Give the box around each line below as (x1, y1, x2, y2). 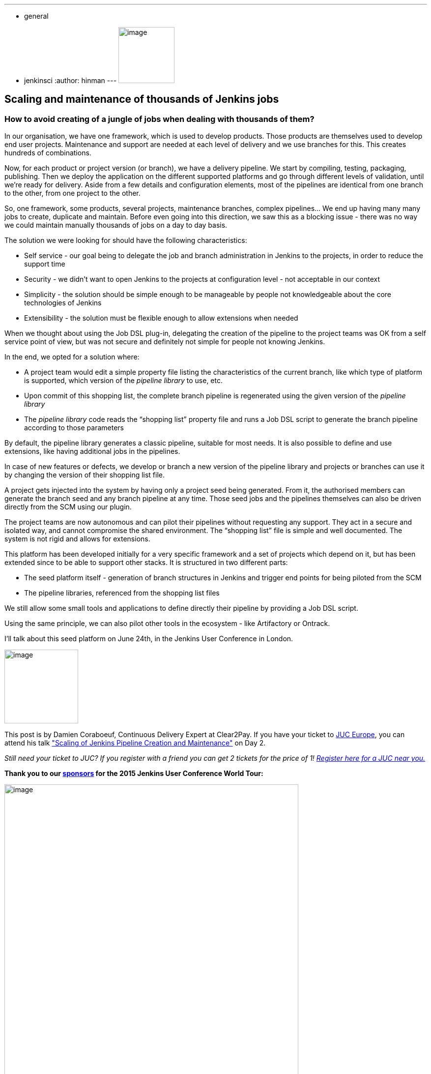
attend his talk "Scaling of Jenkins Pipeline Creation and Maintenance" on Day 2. (4, 739, 266, 747)
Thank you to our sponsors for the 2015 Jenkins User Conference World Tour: (4, 769, 263, 778)
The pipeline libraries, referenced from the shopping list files (24, 589, 220, 597)
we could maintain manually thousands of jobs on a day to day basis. (4, 221, 228, 230)
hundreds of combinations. (4, 149, 91, 157)
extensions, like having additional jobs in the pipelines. (4, 447, 180, 456)
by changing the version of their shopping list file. (4, 471, 165, 479)
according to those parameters (24, 423, 124, 432)
